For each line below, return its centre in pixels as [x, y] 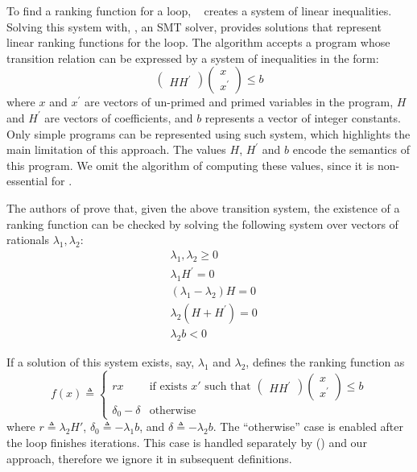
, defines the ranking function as [325, 361]
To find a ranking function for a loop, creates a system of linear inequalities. [199, 10]
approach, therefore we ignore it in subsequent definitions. [149, 458]
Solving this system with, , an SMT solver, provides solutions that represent [194, 26]
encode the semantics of [351, 149]
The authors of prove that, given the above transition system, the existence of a [203, 207]
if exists [168, 386]
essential [27, 181]
